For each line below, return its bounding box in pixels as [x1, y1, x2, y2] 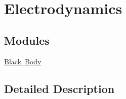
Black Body [4, 56, 41, 66]
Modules [4, 32, 50, 48]
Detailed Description [4, 80, 115, 96]
